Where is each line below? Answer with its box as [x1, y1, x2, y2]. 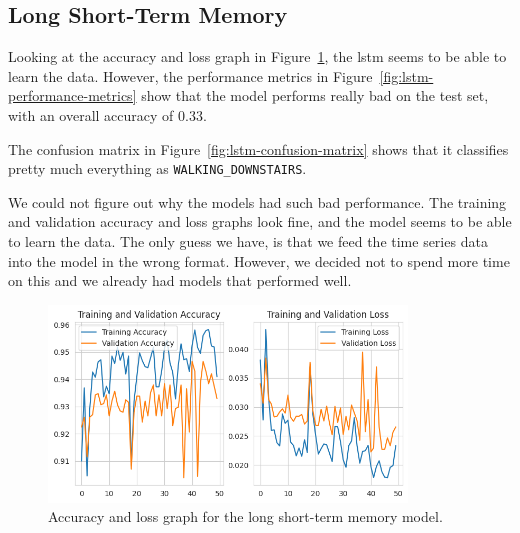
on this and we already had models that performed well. [8, 270, 352, 291]
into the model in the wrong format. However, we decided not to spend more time [8, 250, 510, 271]
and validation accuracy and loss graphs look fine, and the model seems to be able [8, 211, 512, 232]
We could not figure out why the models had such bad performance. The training [8, 191, 507, 212]
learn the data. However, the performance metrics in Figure [8, 65, 373, 86]
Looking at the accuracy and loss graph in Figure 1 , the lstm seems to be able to [8, 46, 507, 67]
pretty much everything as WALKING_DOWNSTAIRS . [8, 158, 307, 179]
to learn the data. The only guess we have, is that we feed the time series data [8, 231, 488, 252]
